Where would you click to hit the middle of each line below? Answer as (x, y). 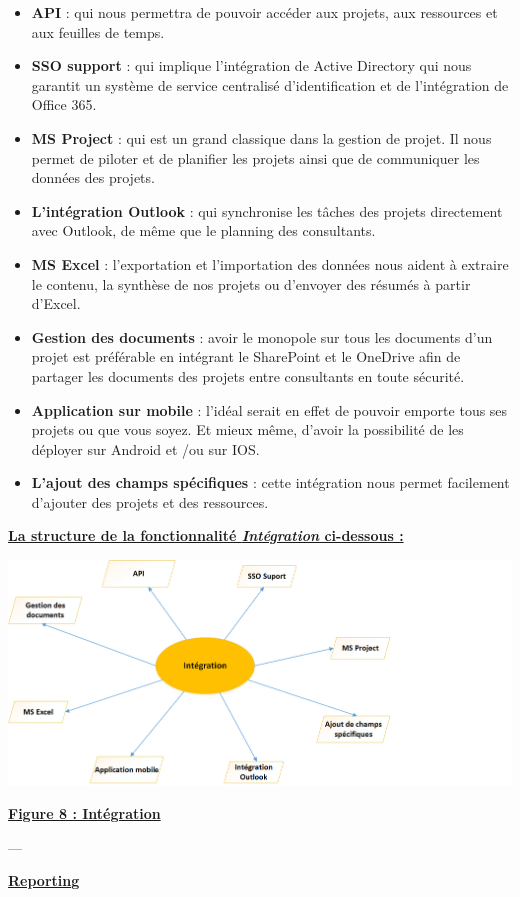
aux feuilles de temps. (98, 31)
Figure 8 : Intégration (84, 813)
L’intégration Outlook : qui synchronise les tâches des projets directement (267, 210)
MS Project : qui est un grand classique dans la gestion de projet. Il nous (261, 137)
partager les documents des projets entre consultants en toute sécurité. (248, 375)
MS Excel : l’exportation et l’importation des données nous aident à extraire (270, 263)
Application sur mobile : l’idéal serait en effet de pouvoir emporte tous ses (269, 409)
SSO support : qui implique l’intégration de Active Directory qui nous (251, 65)
